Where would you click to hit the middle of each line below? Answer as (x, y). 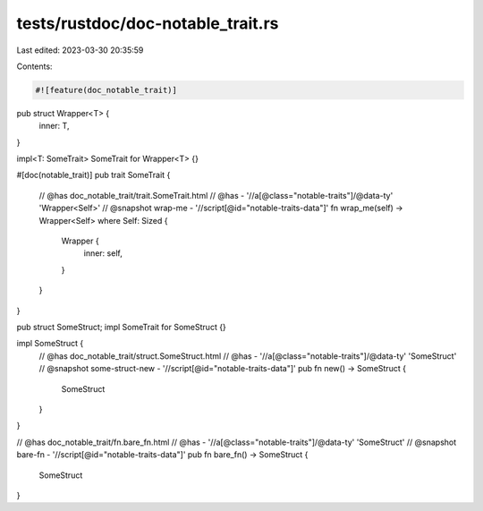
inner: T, (54, 126)
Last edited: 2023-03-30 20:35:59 (80, 50)
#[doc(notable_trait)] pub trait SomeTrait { (93, 175)
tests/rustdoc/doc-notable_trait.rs (148, 23)
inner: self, (103, 253)
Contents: (34, 66)
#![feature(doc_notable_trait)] (106, 90)
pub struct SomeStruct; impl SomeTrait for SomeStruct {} (122, 327)
